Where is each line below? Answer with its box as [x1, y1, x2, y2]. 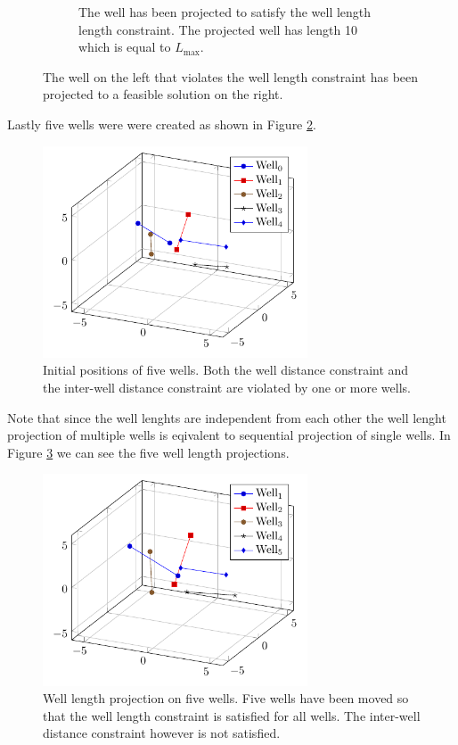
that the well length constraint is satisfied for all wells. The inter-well [43, 706, 421, 724]
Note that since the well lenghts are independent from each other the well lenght [7, 408, 446, 426]
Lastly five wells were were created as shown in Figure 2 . [7, 114, 316, 133]
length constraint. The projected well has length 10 [78, 20, 357, 38]
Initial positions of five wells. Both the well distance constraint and [43, 360, 409, 379]
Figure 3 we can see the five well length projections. [7, 443, 290, 461]
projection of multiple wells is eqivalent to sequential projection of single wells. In [7, 426, 451, 444]
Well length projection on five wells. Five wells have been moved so [43, 689, 409, 708]
